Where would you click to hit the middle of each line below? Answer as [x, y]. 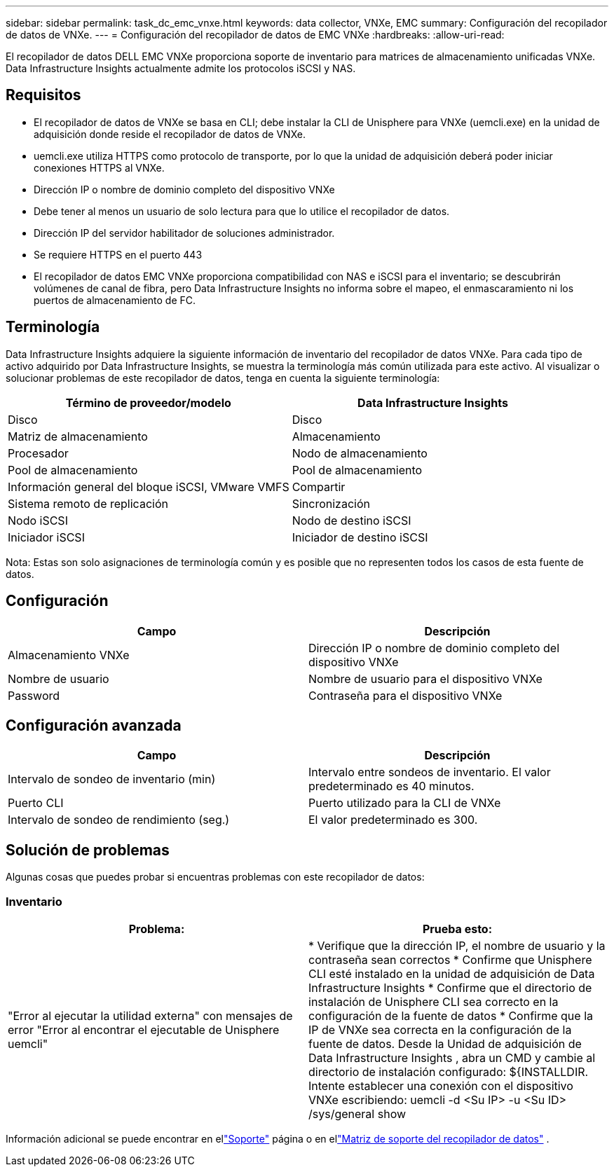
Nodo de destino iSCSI [352, 520]
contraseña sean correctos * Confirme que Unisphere [450, 959]
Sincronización [331, 503]
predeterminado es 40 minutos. [391, 786]
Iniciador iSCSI [46, 537]
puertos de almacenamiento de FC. [115, 300]
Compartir [319, 487]
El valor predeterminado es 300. [393, 820]
